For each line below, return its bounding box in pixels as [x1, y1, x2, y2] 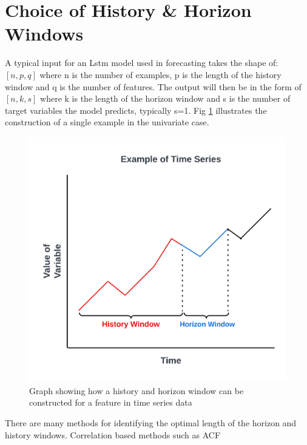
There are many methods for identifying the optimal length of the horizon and [5, 417, 297, 429]
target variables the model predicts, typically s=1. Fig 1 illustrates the [5, 104, 267, 116]
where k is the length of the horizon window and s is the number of [40, 92, 291, 105]
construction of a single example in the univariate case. [5, 116, 209, 128]
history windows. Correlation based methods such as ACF [5, 428, 221, 441]
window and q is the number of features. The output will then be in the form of [5, 80, 302, 93]
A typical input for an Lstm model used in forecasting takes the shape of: [5, 56, 278, 69]
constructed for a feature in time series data [29, 396, 192, 409]
